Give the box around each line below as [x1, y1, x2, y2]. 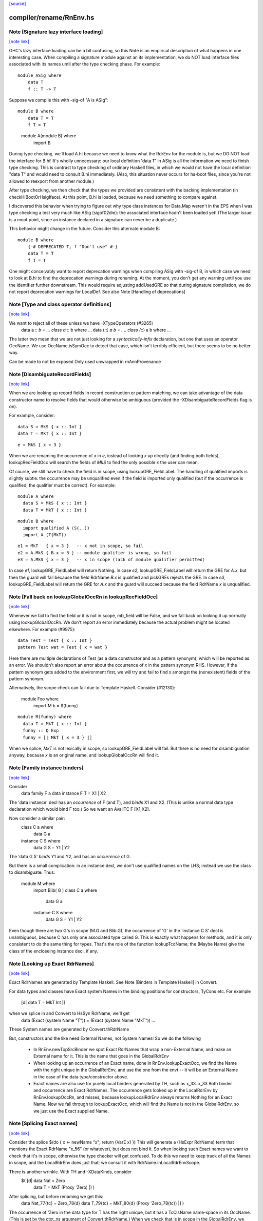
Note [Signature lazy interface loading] [9, 28, 103, 35]
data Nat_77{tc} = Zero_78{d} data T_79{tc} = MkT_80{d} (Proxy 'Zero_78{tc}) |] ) [21, 1200, 184, 1206]
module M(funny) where [18, 714, 72, 720]
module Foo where [21, 696, 59, 702]
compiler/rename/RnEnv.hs [9, 13, 94, 21]
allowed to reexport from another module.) [9, 178, 94, 184]
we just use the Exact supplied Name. [33, 1108, 109, 1114]
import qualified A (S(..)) [22, 525, 90, 531]
